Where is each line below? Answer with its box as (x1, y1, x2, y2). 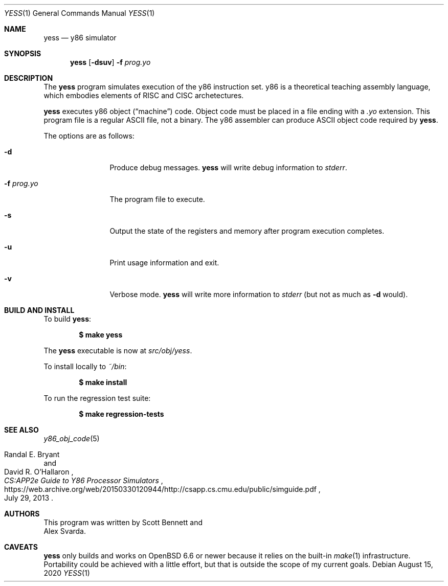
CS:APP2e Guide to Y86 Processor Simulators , (4, 476, 163, 485)
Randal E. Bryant (4, 450, 60, 459)
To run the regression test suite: (43, 394, 151, 402)
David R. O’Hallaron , (4, 467, 74, 476)
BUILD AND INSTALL (4, 306, 75, 314)
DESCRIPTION (4, 74, 53, 82)
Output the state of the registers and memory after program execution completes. (109, 227, 385, 235)
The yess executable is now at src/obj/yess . (43, 346, 192, 355)
